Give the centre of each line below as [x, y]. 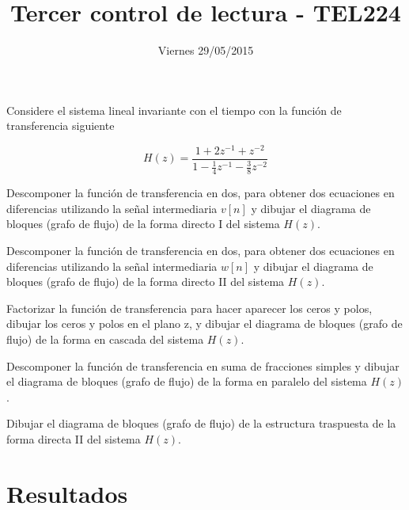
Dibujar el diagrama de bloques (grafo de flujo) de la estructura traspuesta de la [201, 423]
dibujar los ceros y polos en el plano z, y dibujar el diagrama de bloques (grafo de [204, 324]
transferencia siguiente [61, 126]
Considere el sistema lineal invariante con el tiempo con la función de [174, 110]
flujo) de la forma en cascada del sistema [105, 339]
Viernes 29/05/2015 [206, 50]
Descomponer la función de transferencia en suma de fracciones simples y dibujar [203, 365]
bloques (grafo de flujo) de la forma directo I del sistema [143, 224]
